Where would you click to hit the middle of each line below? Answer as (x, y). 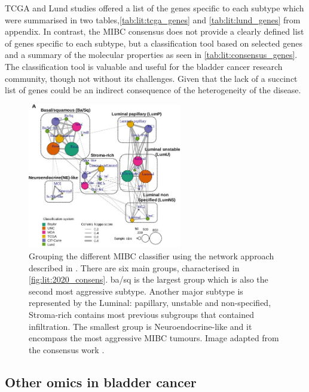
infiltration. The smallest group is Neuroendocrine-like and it (140, 326)
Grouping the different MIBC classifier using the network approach (152, 256)
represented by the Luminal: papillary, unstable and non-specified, (150, 303)
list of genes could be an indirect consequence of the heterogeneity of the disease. (153, 90)
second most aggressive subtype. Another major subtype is (136, 291)
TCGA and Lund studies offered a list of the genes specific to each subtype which (154, 8)
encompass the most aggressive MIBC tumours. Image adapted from (154, 338)
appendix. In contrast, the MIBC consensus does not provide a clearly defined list (154, 31)
